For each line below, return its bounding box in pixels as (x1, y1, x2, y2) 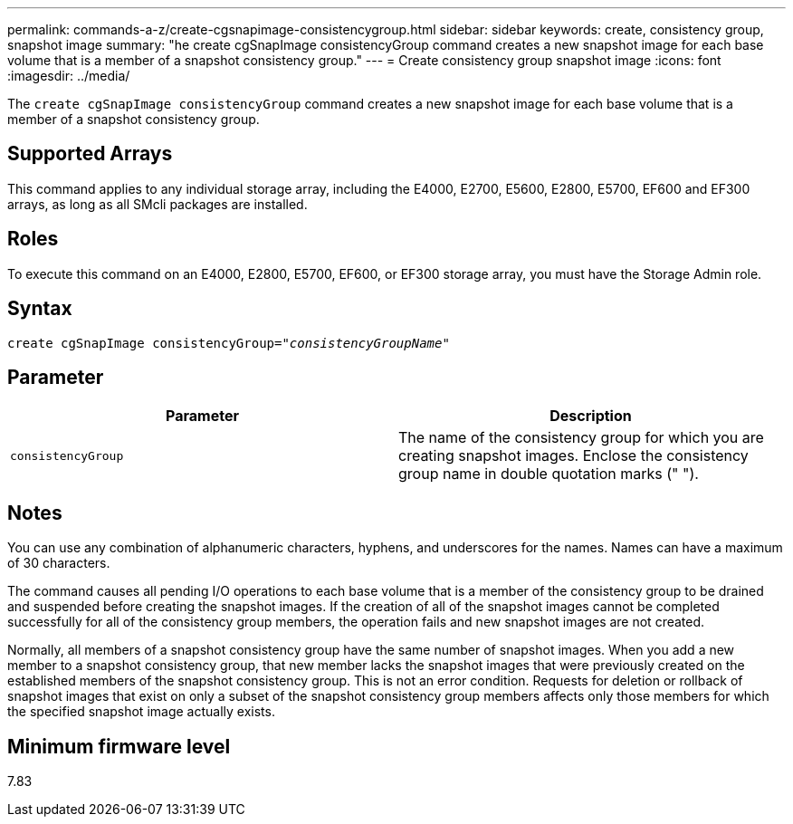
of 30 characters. (7, 555, 110, 571)
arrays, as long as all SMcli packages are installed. (7, 196, 308, 212)
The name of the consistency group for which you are (398, 428, 764, 447)
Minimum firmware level (7, 734, 231, 758)
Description (549, 407, 632, 426)
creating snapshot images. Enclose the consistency (398, 446, 749, 465)
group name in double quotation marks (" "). (398, 465, 699, 484)
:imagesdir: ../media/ (7, 68, 130, 83)
